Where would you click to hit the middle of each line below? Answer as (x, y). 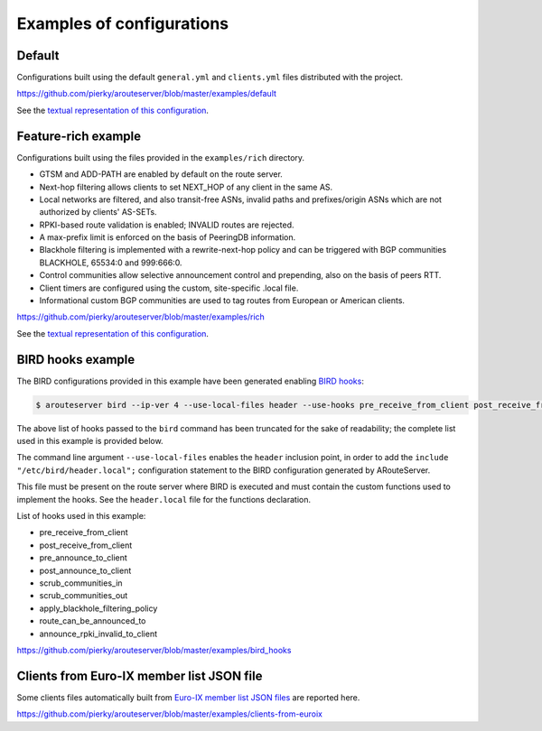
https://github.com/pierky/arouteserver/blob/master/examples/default (147, 94)
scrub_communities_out (84, 596)
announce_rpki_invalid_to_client (98, 634)
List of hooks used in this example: (81, 516)
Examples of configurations (123, 23)
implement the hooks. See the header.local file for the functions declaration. (164, 499)
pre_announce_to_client (84, 558)
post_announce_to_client (85, 570)
